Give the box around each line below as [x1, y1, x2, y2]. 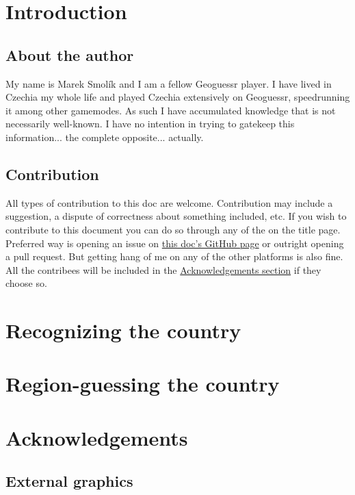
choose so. [5, 276, 47, 290]
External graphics [5, 470, 133, 492]
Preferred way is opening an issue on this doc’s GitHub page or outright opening [5, 236, 344, 250]
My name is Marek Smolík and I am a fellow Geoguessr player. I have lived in [5, 76, 332, 90]
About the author [5, 44, 134, 65]
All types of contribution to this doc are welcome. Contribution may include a [5, 195, 333, 210]
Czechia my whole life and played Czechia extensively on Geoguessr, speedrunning [5, 90, 350, 104]
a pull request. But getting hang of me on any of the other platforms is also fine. [5, 249, 343, 264]
